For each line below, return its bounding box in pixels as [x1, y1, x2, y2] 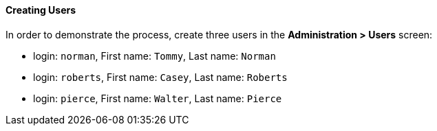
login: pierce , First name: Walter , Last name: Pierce [33, 92, 282, 104]
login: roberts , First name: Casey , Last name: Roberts [33, 71, 288, 83]
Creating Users [6, 4, 76, 16]
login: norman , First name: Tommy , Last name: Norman [33, 49, 276, 62]
